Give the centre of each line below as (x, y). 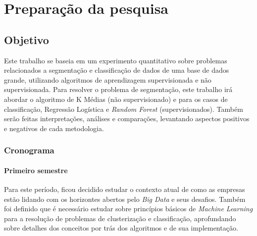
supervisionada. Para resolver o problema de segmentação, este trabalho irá (118, 89)
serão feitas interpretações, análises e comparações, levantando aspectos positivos (127, 118)
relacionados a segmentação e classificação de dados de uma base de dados (117, 70)
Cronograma (29, 150)
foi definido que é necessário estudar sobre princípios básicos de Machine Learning (128, 209)
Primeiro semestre (36, 170)
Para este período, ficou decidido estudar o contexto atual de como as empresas (125, 189)
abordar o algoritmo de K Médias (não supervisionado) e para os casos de (116, 99)
